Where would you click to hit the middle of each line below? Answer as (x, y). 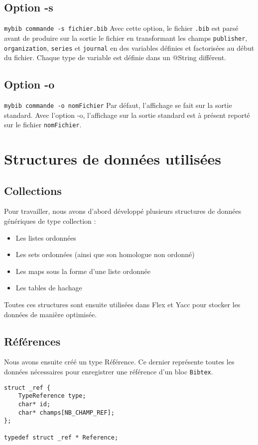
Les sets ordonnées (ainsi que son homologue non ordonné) (105, 254)
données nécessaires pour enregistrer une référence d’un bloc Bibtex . (109, 371)
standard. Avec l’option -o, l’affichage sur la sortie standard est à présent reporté (127, 115)
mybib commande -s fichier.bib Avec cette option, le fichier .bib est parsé (121, 28)
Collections (33, 190)
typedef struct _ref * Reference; (61, 437)
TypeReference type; (52, 396)
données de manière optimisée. (51, 314)
